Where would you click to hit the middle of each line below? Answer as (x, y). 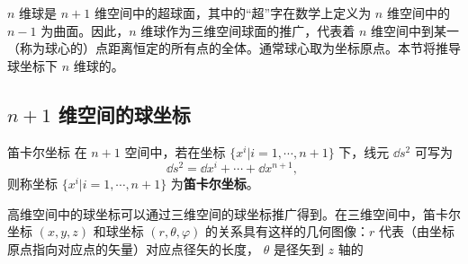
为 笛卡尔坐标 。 (215, 184)
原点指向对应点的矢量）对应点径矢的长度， (133, 249)
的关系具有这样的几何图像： (288, 231)
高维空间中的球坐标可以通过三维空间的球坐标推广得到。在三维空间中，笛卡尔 (234, 213)
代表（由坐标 (417, 231)
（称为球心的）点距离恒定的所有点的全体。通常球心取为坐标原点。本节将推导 (234, 48)
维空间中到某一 (415, 30)
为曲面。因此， (85, 30)
